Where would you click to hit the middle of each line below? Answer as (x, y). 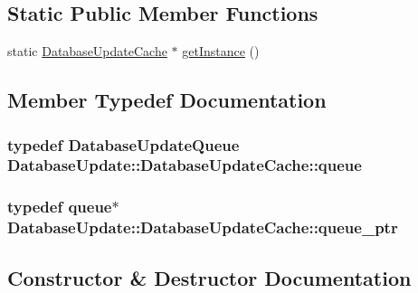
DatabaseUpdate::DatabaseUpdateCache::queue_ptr (203, 227)
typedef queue (60, 207)
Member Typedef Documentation (167, 100)
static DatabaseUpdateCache (87, 51)
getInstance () (221, 51)
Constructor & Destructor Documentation (209, 277)
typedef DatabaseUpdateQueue (123, 144)
